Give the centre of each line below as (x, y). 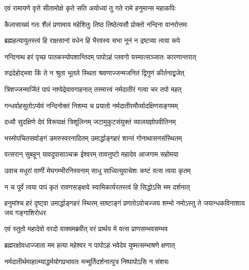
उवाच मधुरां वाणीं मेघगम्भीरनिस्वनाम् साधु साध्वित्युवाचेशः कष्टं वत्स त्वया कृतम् (98, 170)
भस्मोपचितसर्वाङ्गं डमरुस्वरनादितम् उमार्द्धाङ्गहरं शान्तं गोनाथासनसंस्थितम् (93, 138)
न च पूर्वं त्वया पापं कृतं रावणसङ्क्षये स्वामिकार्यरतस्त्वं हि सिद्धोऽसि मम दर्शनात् (97, 187)
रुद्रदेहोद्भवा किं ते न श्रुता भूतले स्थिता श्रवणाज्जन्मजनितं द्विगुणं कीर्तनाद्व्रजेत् (94, 73)
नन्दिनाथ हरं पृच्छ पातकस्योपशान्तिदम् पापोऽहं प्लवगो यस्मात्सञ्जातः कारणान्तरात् (100, 56)
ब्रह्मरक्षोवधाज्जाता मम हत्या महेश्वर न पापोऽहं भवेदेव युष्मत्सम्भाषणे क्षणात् (90, 245)
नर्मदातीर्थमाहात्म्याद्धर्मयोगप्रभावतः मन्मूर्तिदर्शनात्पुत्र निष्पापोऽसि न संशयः (87, 261)
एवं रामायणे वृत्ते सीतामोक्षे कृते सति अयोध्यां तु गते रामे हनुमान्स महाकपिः (90, 8)
